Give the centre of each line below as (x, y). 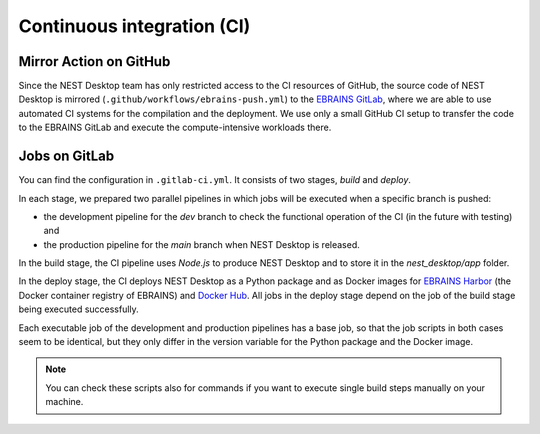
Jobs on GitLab (66, 156)
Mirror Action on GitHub (94, 61)
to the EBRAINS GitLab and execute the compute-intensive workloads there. (175, 127)
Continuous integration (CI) (134, 26)
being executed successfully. (78, 309)
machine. (64, 402)
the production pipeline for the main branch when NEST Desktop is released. (201, 244)
